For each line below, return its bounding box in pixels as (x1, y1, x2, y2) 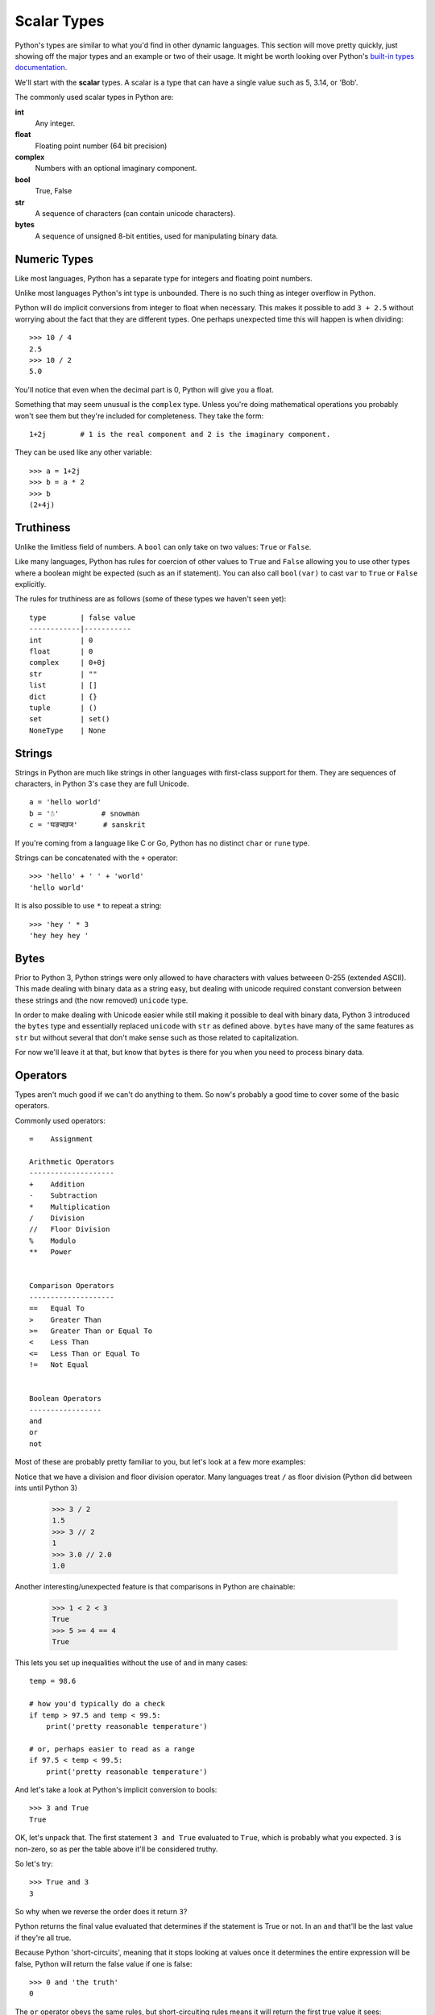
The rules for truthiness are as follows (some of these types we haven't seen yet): (14, 594, 287, 604)
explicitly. (14, 580, 47, 589)
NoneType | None (29, 725, 106, 735)
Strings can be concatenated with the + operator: (14, 853, 179, 862)
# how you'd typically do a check (29, 1699, 165, 1709)
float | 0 (29, 646, 93, 656)
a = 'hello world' (29, 798, 102, 807)
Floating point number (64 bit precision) (35, 141, 168, 151)
